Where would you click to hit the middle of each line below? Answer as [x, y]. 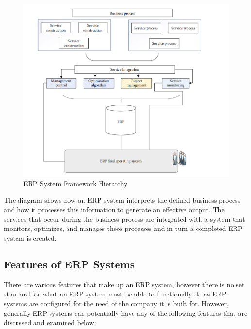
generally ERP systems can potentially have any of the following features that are [126, 313]
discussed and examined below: [50, 322]
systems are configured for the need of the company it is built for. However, [116, 303]
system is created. [30, 238]
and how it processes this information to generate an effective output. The [114, 209]
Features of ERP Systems [69, 264]
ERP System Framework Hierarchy [75, 183]
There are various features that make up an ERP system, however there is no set [124, 284]
